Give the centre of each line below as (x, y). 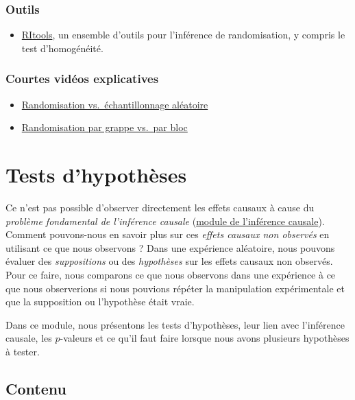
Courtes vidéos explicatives (82, 79)
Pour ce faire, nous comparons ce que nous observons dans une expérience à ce (171, 274)
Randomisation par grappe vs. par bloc (105, 127)
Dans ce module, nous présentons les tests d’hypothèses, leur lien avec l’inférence (175, 324)
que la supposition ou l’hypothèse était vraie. (100, 302)
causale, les (29, 338)
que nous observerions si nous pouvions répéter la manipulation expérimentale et (175, 288)
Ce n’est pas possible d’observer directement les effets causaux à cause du (160, 207)
